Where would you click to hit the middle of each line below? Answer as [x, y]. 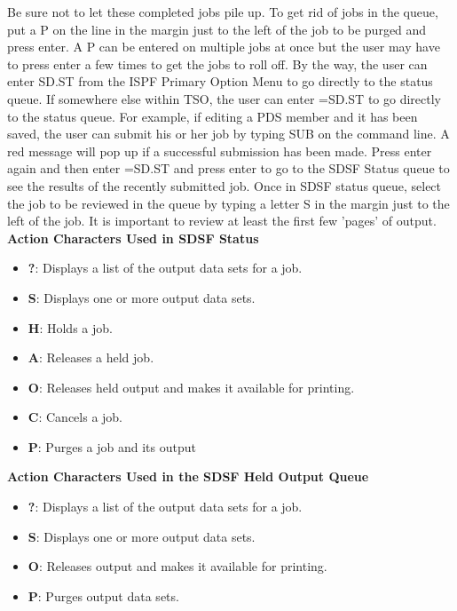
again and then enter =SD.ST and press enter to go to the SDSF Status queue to [228, 168]
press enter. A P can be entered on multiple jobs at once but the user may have [224, 47]
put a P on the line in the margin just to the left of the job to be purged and [217, 29]
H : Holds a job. [70, 327]
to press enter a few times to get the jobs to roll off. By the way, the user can [217, 63]
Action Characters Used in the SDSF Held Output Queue [188, 476]
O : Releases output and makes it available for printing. [177, 566]
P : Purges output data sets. [103, 595]
